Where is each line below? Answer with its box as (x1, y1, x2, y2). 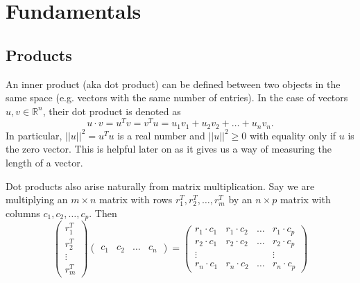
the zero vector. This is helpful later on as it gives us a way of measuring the (6, 141, 332, 156)
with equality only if (249, 128, 336, 142)
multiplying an (6, 192, 68, 207)
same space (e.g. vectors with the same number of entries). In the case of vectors (6, 90, 348, 105)
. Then (89, 205, 117, 220)
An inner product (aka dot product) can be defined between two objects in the (6, 76, 341, 91)
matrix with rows (99, 192, 173, 207)
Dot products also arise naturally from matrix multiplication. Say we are (6, 178, 315, 193)
